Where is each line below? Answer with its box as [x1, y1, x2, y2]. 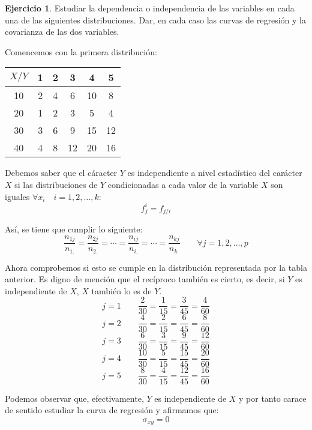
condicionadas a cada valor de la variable [107, 178, 259, 190]
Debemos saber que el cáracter [5, 166, 118, 179]
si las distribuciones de [14, 178, 98, 190]
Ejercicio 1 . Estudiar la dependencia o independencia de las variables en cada [5, 2, 295, 14]
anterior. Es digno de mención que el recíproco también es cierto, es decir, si [5, 273, 285, 285]
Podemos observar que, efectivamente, [5, 392, 144, 404]
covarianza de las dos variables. [5, 25, 119, 38]
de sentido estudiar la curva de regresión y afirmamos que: [5, 404, 219, 416]
